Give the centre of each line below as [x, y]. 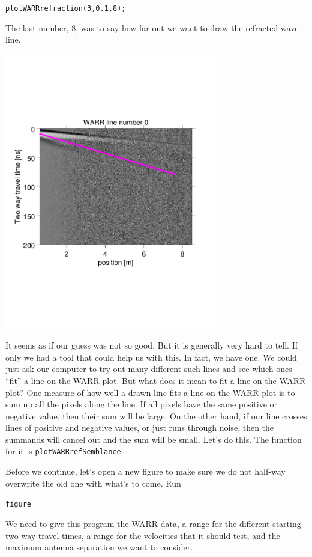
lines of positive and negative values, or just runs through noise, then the [140, 428]
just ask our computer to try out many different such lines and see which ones [149, 369]
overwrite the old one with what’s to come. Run [93, 483]
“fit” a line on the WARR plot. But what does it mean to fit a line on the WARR [156, 380]
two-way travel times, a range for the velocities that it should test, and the [143, 535]
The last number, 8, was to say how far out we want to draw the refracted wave [152, 27]
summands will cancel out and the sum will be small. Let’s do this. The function [154, 439]
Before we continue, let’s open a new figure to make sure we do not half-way [145, 471]
